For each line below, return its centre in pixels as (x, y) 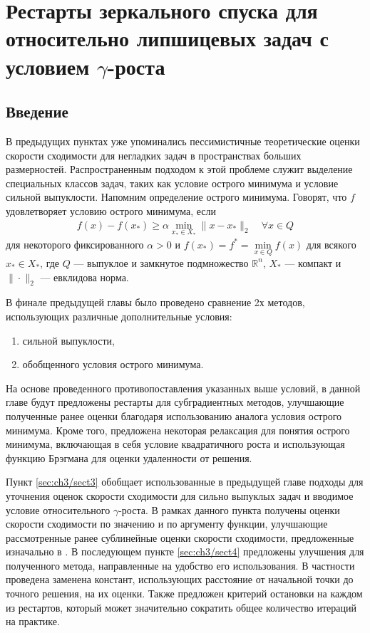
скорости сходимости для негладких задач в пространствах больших (154, 155)
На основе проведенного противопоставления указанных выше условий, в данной (183, 388)
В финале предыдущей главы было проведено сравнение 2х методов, (155, 302)
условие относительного (58, 509)
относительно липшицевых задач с (167, 38)
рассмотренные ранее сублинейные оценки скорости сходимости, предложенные (180, 537)
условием (48, 66)
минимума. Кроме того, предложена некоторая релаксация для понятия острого (178, 430)
